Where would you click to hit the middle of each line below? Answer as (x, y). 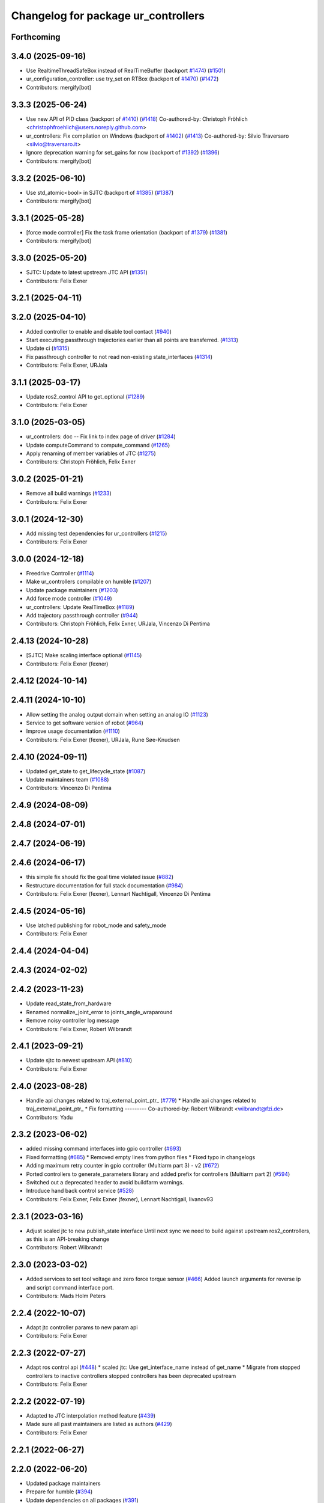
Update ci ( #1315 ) (48, 348)
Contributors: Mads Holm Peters (66, 1296)
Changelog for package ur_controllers (108, 16)
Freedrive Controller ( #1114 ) (60, 573)
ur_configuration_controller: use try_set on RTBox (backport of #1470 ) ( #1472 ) (122, 79)
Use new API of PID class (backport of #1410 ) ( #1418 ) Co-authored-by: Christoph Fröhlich (137, 119)
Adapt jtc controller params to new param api (82, 1327)
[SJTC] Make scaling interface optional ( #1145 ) (84, 655)
